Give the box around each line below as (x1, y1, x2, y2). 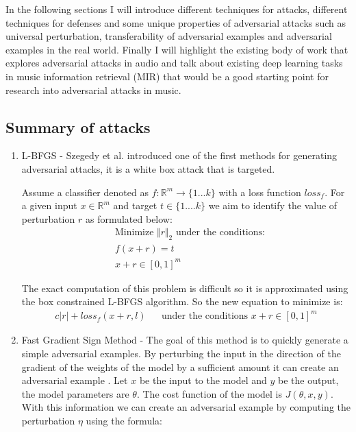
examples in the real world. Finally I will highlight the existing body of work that (5, 42, 348, 56)
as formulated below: (85, 211, 173, 226)
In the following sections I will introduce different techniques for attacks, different (5, 2, 348, 16)
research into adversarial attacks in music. (5, 82, 181, 97)
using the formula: (86, 413, 162, 427)
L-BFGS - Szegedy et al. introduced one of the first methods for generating (21, 148, 338, 163)
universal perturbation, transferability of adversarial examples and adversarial (5, 29, 332, 43)
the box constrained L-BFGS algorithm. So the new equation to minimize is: (21, 294, 343, 309)
